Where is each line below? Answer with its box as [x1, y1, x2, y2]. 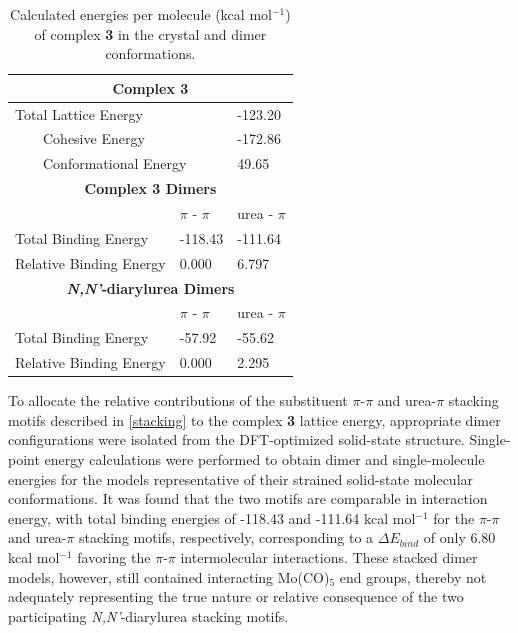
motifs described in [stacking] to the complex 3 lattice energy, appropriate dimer [8, 409, 501, 430]
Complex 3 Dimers [84, 178, 217, 199]
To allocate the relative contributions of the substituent [8, 390, 348, 411]
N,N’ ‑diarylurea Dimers [66, 277, 235, 298]
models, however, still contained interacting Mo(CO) [8, 566, 330, 587]
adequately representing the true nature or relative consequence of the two [8, 586, 464, 607]
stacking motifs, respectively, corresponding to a [79, 527, 374, 548]
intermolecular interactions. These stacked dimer [180, 546, 478, 567]
